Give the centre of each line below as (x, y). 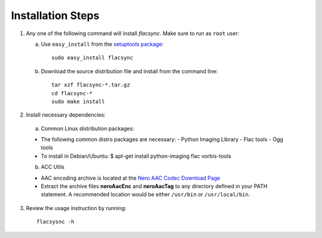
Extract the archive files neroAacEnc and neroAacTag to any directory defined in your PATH (154, 186)
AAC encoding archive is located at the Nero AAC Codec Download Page (131, 178)
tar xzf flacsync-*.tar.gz (91, 85)
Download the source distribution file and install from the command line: (129, 71)
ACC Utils (53, 167)
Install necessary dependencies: (66, 115)
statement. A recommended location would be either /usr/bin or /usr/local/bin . (145, 195)
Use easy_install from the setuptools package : (102, 44)
